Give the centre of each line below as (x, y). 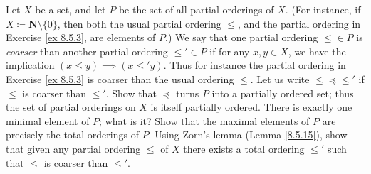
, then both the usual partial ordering (139, 23)
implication (30, 65)
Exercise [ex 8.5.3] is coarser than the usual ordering (120, 78)
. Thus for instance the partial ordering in (255, 65)
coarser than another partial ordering (87, 51)
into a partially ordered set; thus (283, 93)
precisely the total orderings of (72, 135)
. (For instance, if (323, 9)
